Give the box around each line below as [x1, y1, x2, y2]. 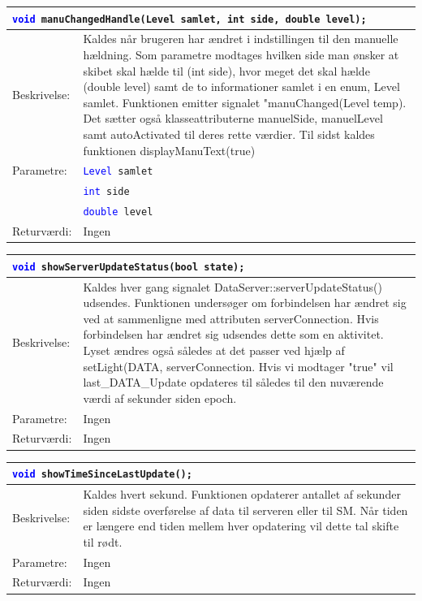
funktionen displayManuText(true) [83, 141, 256, 158]
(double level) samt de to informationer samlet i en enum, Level [83, 78, 400, 95]
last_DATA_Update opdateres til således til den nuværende [83, 374, 384, 391]
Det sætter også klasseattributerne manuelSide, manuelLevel [83, 110, 383, 127]
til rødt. [83, 533, 123, 550]
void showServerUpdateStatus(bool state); [12, 261, 245, 273]
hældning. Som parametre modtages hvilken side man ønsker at [83, 46, 399, 63]
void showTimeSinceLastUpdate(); [12, 469, 192, 481]
